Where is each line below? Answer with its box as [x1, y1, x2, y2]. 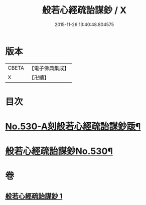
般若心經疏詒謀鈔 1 [5, 191, 63, 200]
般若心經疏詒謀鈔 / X [42, 5, 127, 16]
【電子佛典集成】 [29, 65, 69, 72]
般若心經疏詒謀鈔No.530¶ [5, 146, 113, 157]
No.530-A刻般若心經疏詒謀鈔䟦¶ [5, 121, 141, 132]
